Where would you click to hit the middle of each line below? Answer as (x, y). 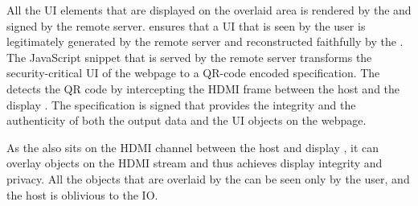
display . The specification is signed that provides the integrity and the (181, 104)
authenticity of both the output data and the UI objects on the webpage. (186, 120)
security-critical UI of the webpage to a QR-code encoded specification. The (193, 73)
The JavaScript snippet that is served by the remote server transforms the (189, 57)
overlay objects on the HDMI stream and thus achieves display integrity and (195, 163)
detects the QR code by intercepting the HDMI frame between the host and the (203, 88)
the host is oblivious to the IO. (82, 194)
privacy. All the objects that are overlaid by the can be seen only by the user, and (208, 178)
